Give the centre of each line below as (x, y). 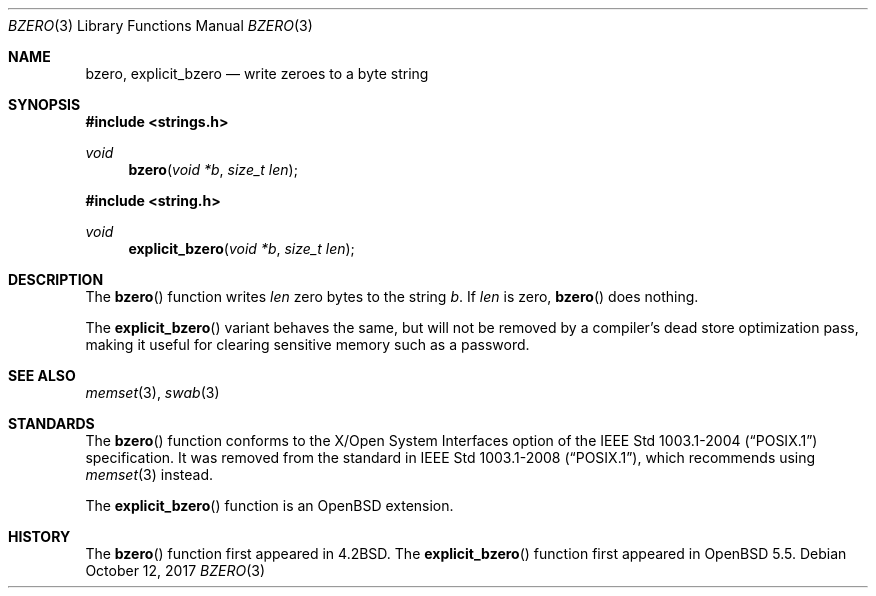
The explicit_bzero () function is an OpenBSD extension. (269, 505)
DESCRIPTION (56, 279)
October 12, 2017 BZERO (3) (175, 570)
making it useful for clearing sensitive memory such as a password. (307, 344)
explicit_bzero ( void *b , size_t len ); (241, 248)
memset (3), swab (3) (152, 392)
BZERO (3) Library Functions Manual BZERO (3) (160, 25)
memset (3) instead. (149, 474)
